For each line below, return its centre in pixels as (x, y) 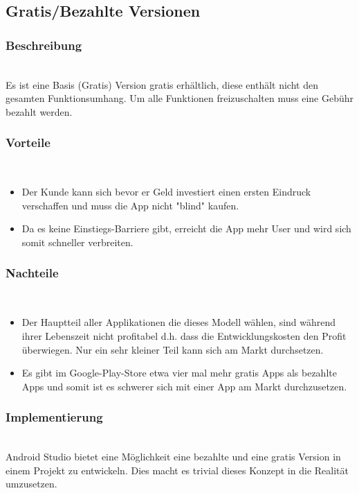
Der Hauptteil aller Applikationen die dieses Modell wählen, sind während (179, 322)
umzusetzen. (31, 484)
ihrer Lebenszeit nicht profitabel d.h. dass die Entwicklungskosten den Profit (184, 335)
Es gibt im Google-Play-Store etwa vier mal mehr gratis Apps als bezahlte (179, 373)
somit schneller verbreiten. (77, 242)
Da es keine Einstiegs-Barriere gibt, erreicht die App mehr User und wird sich (186, 228)
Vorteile (28, 142)
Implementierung (54, 417)
